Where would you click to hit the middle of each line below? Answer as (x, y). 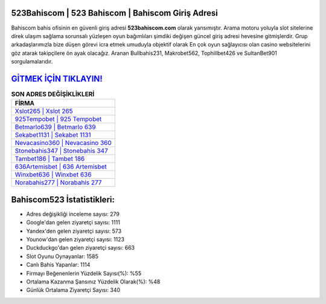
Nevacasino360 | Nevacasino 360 (63, 143)
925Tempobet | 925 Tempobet (58, 119)
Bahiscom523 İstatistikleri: (63, 199)
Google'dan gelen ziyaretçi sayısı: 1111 (73, 222)
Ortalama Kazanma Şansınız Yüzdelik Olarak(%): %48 (93, 282)
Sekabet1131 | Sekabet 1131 (53, 135)
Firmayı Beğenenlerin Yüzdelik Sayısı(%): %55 (84, 273)
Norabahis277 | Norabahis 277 (58, 183)
